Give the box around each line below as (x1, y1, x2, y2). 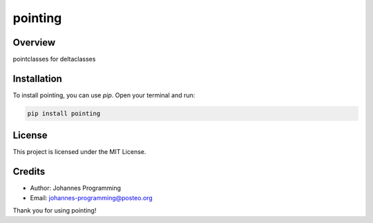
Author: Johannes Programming (30, 184, 121, 193)
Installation (12, 72, 62, 84)
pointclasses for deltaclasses (12, 55, 96, 64)
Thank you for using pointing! (12, 206, 97, 215)
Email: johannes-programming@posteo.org (30, 193, 153, 202)
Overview (12, 37, 56, 48)
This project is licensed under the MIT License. (12, 148, 146, 156)
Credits (12, 166, 46, 177)
